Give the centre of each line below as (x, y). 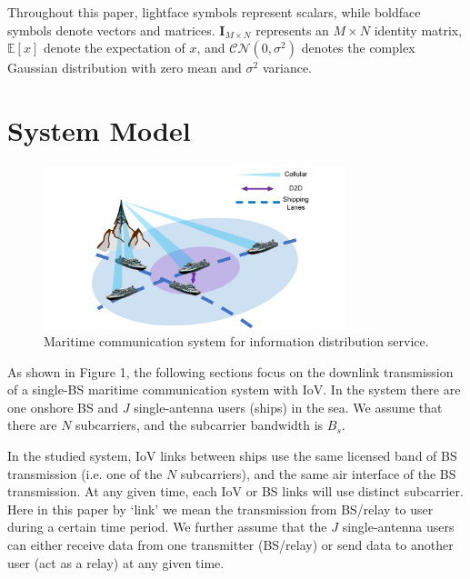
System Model (99, 130)
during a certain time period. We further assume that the (167, 527)
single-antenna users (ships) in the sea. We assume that (288, 407)
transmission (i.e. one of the (85, 473)
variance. (287, 68)
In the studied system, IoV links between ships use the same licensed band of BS (232, 456)
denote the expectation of (114, 48)
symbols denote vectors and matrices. (111, 30)
